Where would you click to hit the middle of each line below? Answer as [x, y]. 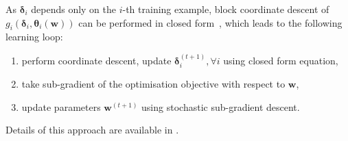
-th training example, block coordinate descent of [226, 9]
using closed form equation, [281, 60]
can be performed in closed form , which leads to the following [210, 22]
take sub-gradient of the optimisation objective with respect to [153, 84]
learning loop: [34, 37]
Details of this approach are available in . [92, 130]
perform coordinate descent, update [96, 60]
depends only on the [73, 9]
